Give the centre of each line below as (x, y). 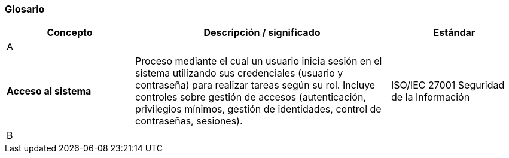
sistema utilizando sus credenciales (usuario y (239, 73)
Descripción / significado (262, 33)
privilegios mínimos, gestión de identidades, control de (258, 109)
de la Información (431, 97)
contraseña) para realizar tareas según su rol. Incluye (255, 85)
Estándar (454, 33)
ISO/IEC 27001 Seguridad (448, 85)
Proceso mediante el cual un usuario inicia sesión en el (259, 61)
